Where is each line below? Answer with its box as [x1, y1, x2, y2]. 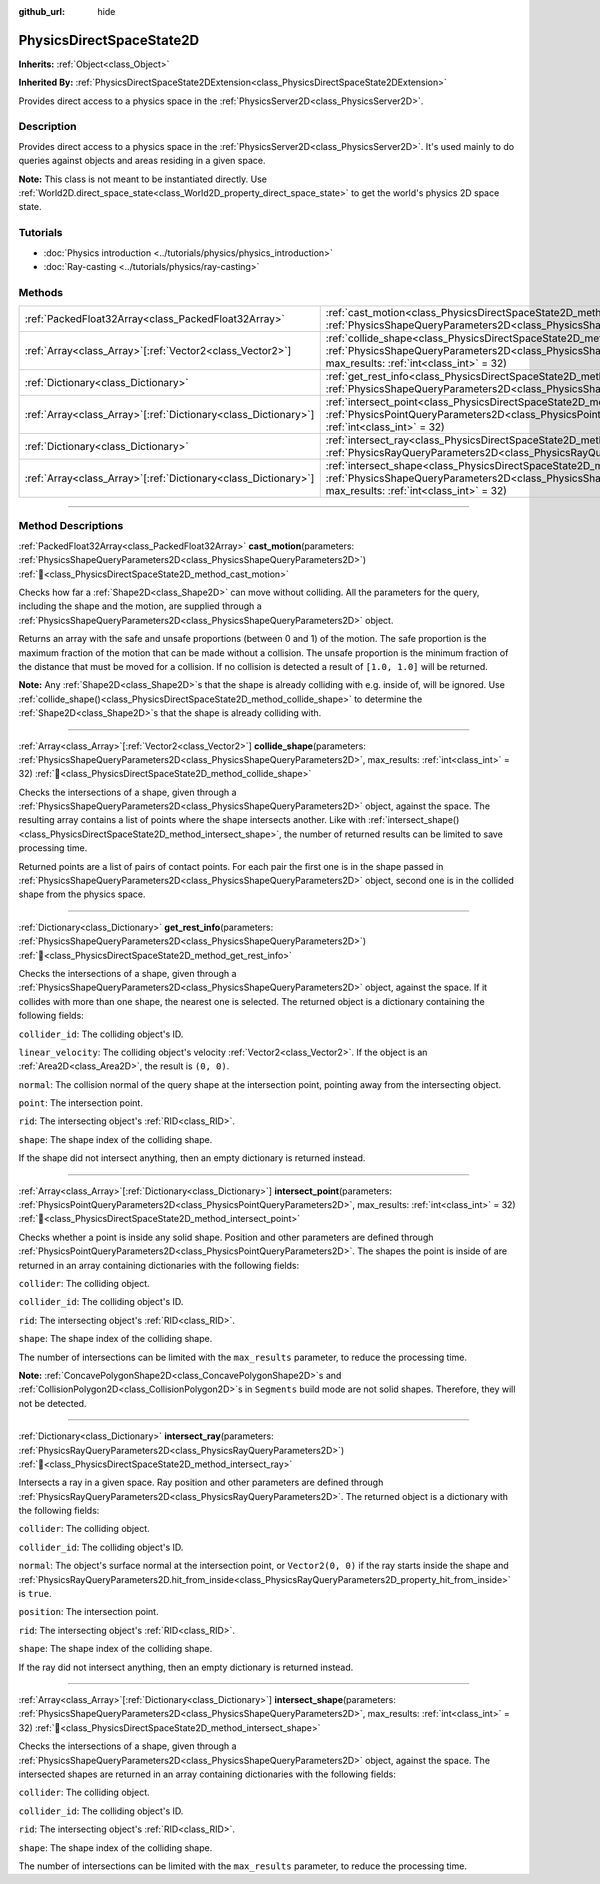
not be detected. [18, 1397, 87, 1409]
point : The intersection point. [18, 1097, 144, 1109]
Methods [18, 285, 64, 299]
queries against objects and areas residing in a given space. [18, 155, 266, 167]
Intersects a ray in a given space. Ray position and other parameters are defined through [18, 1476, 384, 1489]
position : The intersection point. [18, 1606, 159, 1618]
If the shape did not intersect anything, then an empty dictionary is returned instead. [18, 1152, 366, 1164]
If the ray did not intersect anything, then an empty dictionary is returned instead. [18, 1661, 354, 1673]
